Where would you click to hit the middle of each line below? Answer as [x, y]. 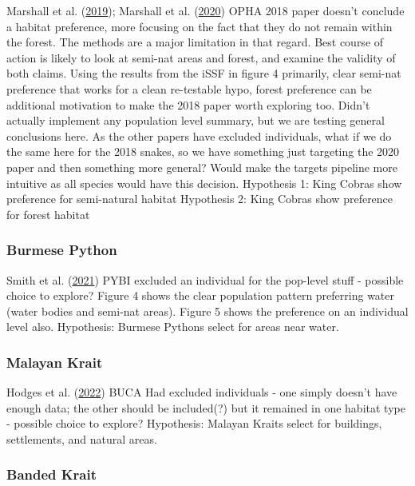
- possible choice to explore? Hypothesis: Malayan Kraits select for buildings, [194, 423]
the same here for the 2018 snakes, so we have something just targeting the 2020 [203, 151]
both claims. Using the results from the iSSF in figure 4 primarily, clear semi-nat [204, 73]
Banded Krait [51, 474]
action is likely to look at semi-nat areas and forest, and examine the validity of [201, 57]
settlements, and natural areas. [82, 438]
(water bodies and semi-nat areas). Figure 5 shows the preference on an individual [207, 311]
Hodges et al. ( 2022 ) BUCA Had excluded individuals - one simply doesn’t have [202, 392]
